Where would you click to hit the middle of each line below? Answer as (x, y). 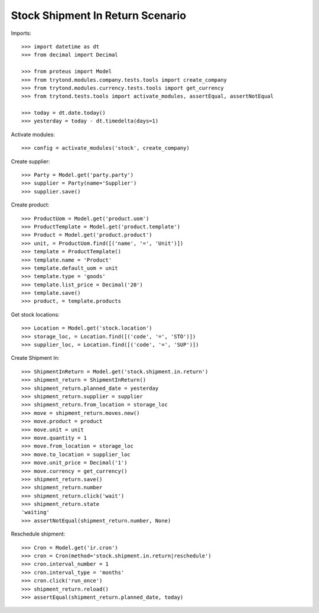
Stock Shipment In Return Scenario (98, 15)
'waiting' (35, 512)
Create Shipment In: (35, 358)
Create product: (30, 205)
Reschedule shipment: (38, 534)
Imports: (21, 33)
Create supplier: (30, 161)
